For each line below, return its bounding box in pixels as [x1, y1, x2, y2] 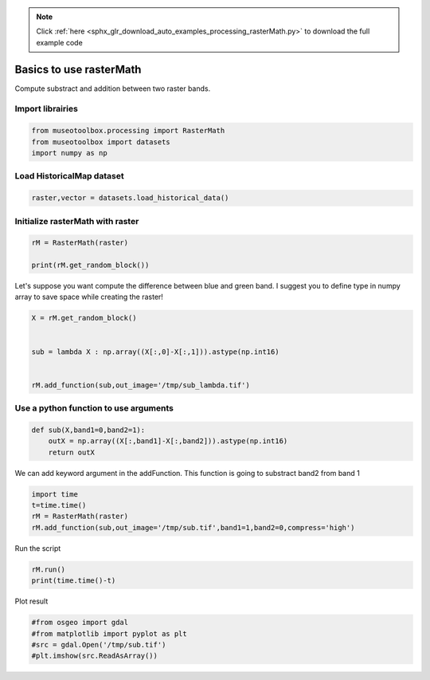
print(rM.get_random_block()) [31, 261, 150, 270]
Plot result [14, 596, 49, 606]
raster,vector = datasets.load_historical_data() [31, 194, 229, 202]
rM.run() [31, 564, 66, 574]
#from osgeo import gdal [31, 618, 129, 627]
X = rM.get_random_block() [31, 313, 137, 323]
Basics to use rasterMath [14, 62, 142, 76]
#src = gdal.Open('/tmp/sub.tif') [31, 640, 166, 649]
